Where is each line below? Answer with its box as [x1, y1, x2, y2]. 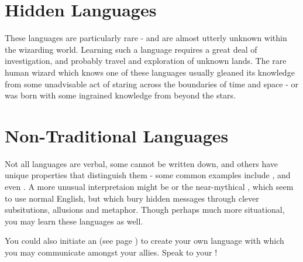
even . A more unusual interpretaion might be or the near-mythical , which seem [5, 181, 294, 192]
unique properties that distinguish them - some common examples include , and [5, 169, 291, 181]
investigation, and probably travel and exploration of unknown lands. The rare [5, 55, 287, 67]
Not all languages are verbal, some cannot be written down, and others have [5, 157, 278, 169]
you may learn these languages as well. [5, 215, 143, 227]
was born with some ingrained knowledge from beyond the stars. [5, 89, 236, 101]
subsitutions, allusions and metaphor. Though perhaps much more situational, [5, 203, 285, 216]
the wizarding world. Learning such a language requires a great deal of [5, 43, 257, 55]
